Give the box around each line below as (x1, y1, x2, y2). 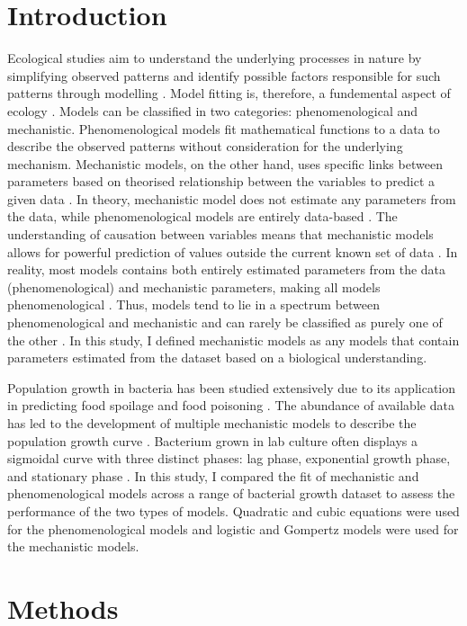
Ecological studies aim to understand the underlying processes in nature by (7, 49, 422, 67)
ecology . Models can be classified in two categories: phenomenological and (7, 101, 418, 120)
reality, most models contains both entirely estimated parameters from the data (7, 260, 446, 279)
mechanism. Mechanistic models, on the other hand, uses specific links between (7, 154, 443, 173)
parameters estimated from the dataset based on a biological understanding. (7, 348, 427, 367)
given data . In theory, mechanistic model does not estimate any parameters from (7, 189, 456, 208)
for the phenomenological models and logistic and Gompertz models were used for (7, 519, 459, 538)
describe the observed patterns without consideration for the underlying (7, 137, 403, 156)
